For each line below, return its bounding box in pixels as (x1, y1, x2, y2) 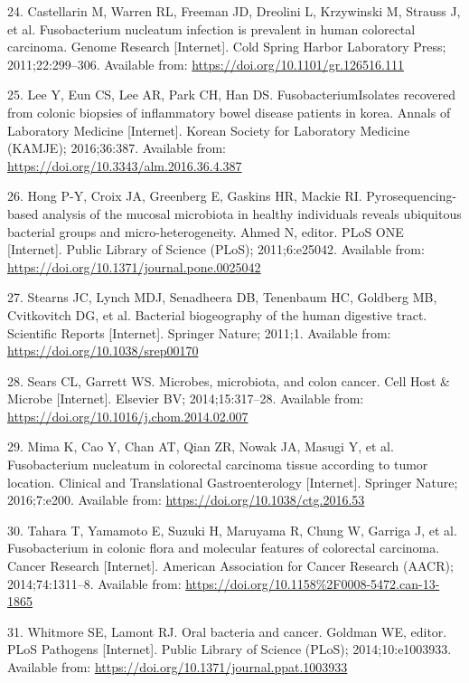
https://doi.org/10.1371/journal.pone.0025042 (7, 257, 261, 276)
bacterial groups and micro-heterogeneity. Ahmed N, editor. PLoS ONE (7, 222, 404, 241)
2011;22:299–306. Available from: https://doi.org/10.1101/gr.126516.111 (7, 54, 404, 73)
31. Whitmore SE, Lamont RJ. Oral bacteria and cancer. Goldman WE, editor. (7, 621, 447, 640)
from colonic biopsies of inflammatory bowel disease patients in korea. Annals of (7, 102, 451, 121)
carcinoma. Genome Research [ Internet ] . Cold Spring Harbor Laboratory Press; (7, 37, 446, 56)
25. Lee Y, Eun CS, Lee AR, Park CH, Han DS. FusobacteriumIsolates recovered (7, 85, 455, 104)
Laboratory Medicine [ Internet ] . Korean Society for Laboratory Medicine (7, 120, 410, 139)
